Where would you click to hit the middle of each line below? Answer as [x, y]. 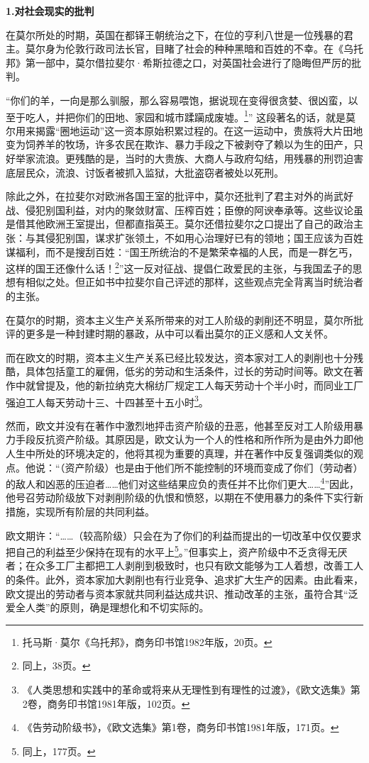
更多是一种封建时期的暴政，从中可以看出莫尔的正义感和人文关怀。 [179, 334]
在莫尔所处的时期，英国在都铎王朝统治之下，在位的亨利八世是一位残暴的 [175, 34]
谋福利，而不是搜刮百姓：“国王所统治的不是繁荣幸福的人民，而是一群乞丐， [182, 251]
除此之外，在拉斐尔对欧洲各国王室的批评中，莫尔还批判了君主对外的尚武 [175, 196]
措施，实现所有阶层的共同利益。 [80, 512]
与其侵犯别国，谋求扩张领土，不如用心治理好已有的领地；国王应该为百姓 [194, 237]
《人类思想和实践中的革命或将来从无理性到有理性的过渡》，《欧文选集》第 [191, 690]
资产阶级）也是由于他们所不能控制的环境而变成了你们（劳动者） [214, 467]
